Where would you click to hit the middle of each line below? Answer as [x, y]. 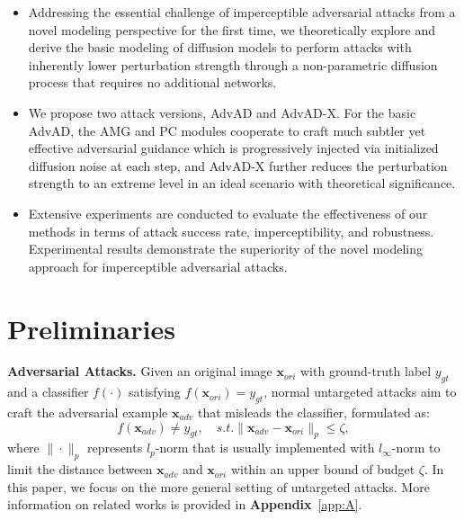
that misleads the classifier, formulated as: [313, 412]
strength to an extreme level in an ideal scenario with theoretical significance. [242, 183]
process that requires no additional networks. [152, 82]
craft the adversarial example [88, 412]
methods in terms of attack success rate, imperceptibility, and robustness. [231, 231]
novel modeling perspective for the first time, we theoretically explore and [232, 29]
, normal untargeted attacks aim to [360, 392]
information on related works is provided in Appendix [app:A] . [185, 504]
